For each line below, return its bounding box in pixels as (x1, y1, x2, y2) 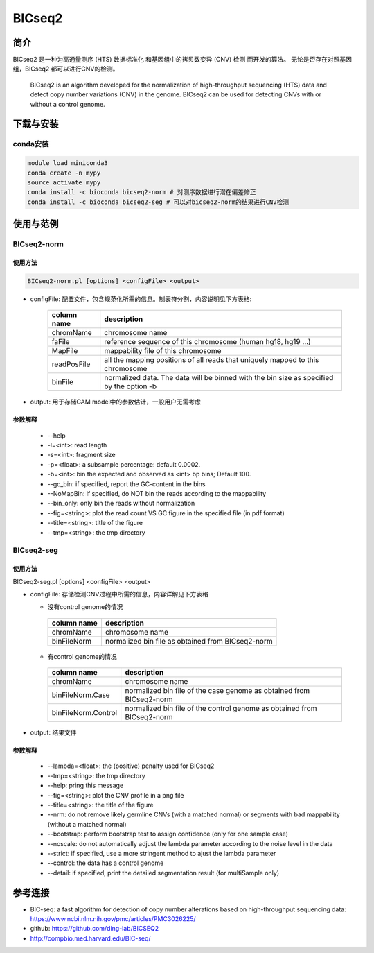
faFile (51, 337, 70, 347)
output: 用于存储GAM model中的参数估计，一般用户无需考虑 (30, 397, 201, 406)
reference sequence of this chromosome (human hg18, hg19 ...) (104, 337, 311, 347)
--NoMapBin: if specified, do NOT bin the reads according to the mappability (47, 490, 267, 498)
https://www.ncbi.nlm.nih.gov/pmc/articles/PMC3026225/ (30, 915, 197, 923)
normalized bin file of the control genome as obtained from (125, 704, 317, 714)
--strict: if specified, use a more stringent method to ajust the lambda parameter (47, 850, 276, 857)
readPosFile (51, 359, 91, 369)
